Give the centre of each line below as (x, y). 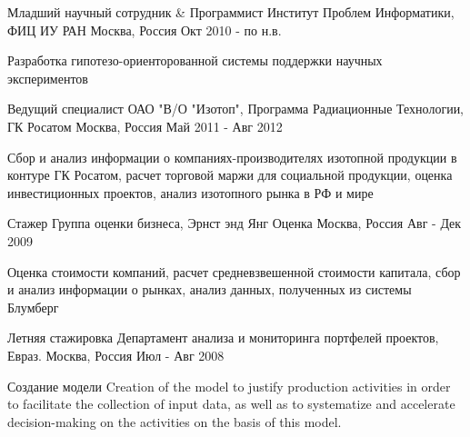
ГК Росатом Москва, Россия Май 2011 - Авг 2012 (145, 126)
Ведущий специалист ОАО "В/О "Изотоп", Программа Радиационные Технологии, (236, 109)
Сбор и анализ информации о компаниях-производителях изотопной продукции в (232, 157)
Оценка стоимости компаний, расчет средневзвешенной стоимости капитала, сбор (234, 271)
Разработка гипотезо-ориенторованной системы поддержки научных (195, 60)
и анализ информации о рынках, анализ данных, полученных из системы (210, 289)
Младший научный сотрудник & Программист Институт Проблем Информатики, (231, 12)
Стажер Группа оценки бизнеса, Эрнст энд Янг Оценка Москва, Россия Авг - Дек (235, 223)
